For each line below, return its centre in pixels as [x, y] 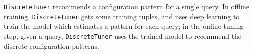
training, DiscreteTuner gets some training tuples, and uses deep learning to [122, 16]
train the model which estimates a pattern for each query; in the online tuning [124, 26]
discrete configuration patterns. [52, 45]
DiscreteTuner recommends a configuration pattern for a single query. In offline [127, 6]
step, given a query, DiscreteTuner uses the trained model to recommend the [123, 35]
